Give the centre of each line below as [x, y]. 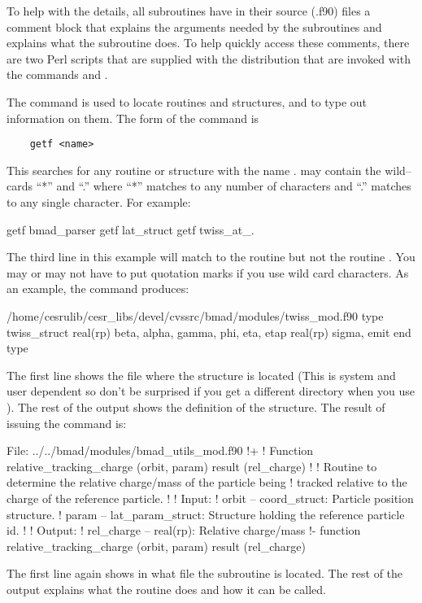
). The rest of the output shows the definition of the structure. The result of [196, 406]
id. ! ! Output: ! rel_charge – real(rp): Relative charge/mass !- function [184, 530]
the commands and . [57, 74]
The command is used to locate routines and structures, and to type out [187, 101]
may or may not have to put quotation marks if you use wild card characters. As [208, 272]
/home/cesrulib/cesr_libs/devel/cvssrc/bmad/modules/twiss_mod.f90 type [195, 315]
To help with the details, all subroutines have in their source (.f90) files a [189, 11]
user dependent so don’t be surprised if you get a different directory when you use [211, 391]
